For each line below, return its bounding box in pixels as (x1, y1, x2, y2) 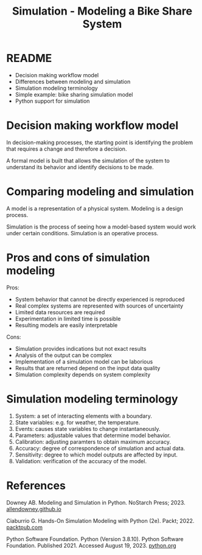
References (6, 478, 66, 492)
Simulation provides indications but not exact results (15, 345, 147, 352)
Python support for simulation (15, 97, 90, 105)
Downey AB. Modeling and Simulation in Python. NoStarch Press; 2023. (6, 498, 186, 506)
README (6, 52, 52, 65)
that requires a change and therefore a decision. (6, 145, 127, 153)
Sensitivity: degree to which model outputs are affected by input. (15, 451, 178, 458)
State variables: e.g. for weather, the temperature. (15, 418, 141, 426)
